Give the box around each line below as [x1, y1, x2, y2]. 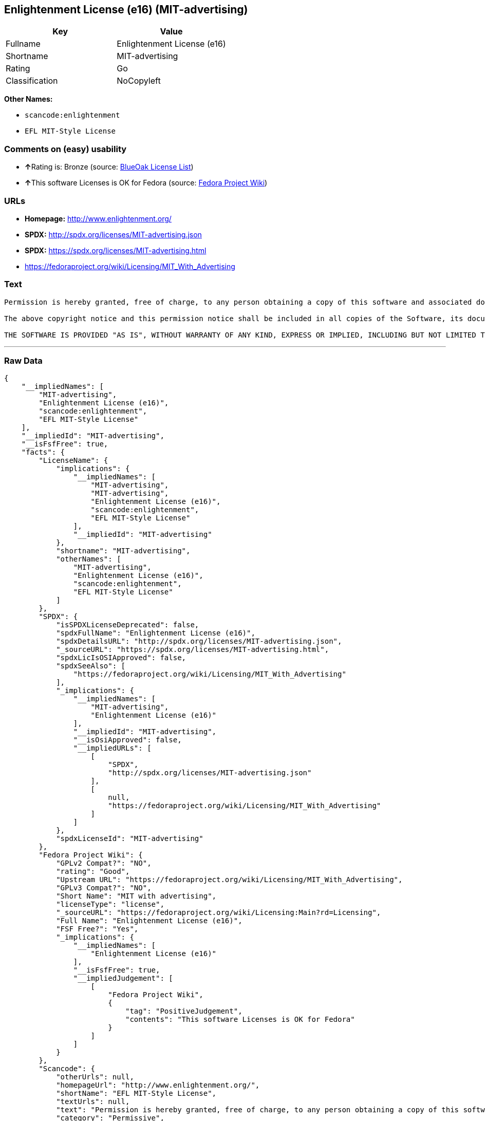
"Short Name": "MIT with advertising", [56, 892, 217, 901]
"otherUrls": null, [56, 1073, 134, 1081]
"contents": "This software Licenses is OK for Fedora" [125, 1015, 355, 1024]
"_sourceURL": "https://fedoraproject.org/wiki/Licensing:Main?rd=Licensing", [56, 908, 381, 917]
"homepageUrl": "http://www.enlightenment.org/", [56, 1081, 260, 1090]
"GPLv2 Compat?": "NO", [56, 859, 152, 868]
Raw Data [4, 356, 43, 366]
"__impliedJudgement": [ [73, 974, 173, 983]
